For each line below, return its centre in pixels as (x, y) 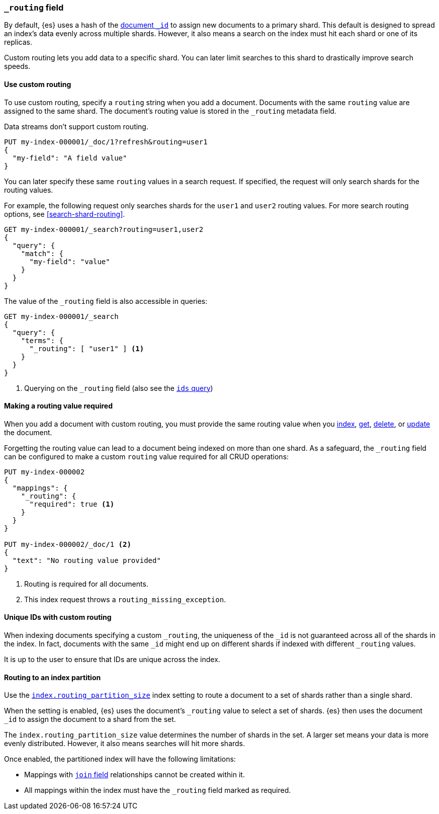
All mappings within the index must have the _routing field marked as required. (158, 790)
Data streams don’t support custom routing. (76, 126)
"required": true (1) (72, 504)
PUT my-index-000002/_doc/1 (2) (68, 544)
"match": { (42, 253)
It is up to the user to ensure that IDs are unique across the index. (112, 660)
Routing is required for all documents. (86, 584)
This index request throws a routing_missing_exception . (125, 599)
